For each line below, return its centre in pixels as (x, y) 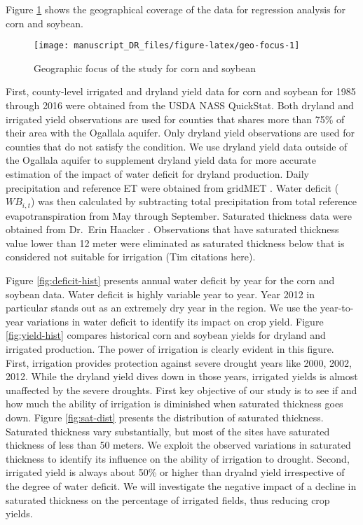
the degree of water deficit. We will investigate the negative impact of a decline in (181, 485)
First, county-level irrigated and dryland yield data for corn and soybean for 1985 (181, 91)
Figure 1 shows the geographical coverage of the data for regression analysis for (176, 9)
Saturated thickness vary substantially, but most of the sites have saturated (168, 431)
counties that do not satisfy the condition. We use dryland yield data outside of (177, 146)
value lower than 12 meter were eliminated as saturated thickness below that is (175, 243)
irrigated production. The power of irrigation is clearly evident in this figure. (170, 348)
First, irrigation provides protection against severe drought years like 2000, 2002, (179, 362)
